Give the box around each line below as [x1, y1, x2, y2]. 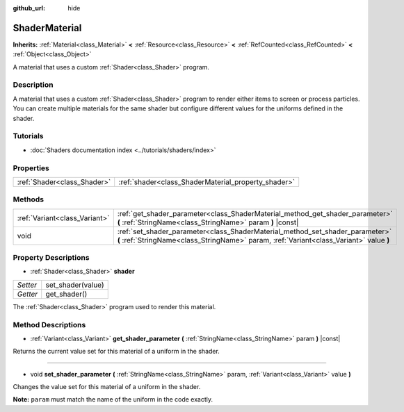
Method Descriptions [13, 320, 86, 329]
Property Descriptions [13, 253, 90, 263]
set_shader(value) [45, 280, 104, 290]
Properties [13, 163, 50, 173]
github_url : [13, 4, 45, 12]
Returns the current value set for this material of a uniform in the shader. [13, 347, 220, 356]
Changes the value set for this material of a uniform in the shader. [13, 383, 201, 391]
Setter [17, 280, 38, 290]
